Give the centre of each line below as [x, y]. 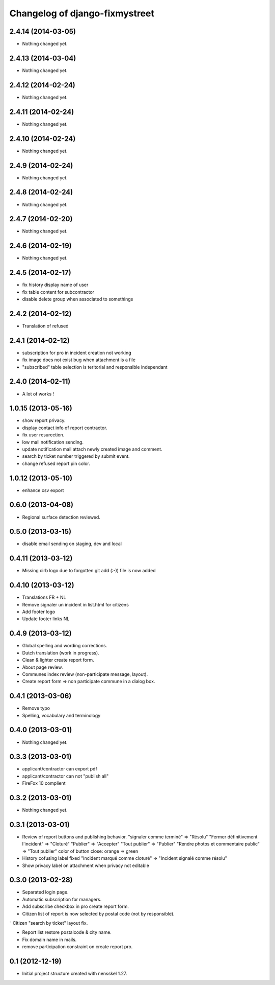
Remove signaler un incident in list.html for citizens [76, 604]
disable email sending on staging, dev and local [72, 544]
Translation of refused [45, 326]
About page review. [43, 667]
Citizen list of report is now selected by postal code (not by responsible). [99, 913]
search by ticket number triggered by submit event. [76, 456]
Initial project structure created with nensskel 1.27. [75, 974]
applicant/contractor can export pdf [60, 769]
